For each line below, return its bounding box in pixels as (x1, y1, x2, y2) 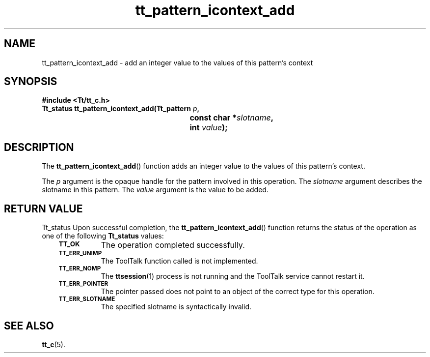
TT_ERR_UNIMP (58, 250, 102, 257)
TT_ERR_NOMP (58, 265, 101, 272)
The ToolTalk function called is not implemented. (101, 257, 258, 266)
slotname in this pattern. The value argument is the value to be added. (42, 185, 269, 194)
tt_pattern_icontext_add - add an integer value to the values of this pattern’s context (42, 58, 313, 67)
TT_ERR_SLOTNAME (58, 296, 115, 303)
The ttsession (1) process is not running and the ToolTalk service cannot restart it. (101, 272, 365, 281)
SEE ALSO (4, 319, 54, 332)
